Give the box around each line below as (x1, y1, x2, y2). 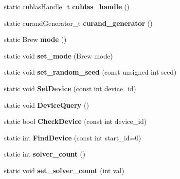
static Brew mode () (4, 34, 67, 44)
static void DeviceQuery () (4, 99, 89, 110)
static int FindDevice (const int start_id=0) (4, 132, 141, 142)
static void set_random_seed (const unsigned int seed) (4, 67, 177, 77)
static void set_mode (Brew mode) (4, 50, 113, 60)
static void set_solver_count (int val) (4, 165, 125, 175)
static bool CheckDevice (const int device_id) (4, 116, 147, 126)
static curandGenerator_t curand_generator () (4, 18, 153, 28)
